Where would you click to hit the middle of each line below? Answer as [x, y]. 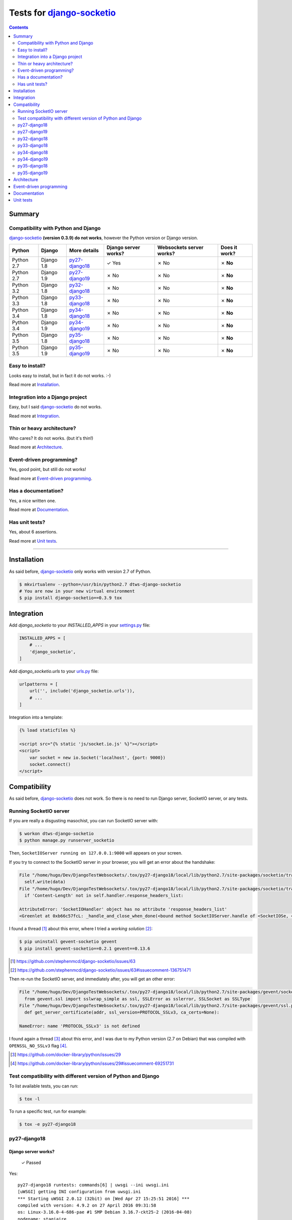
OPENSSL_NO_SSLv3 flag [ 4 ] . [38, 1046]
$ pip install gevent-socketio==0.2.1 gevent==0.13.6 [85, 948]
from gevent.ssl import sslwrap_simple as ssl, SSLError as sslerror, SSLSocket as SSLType [137, 999]
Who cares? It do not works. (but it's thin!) [51, 438]
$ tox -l [30, 1099]
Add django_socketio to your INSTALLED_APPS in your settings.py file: [80, 625]
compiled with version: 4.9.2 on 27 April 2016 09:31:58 [87, 1205]
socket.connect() [50, 764]
